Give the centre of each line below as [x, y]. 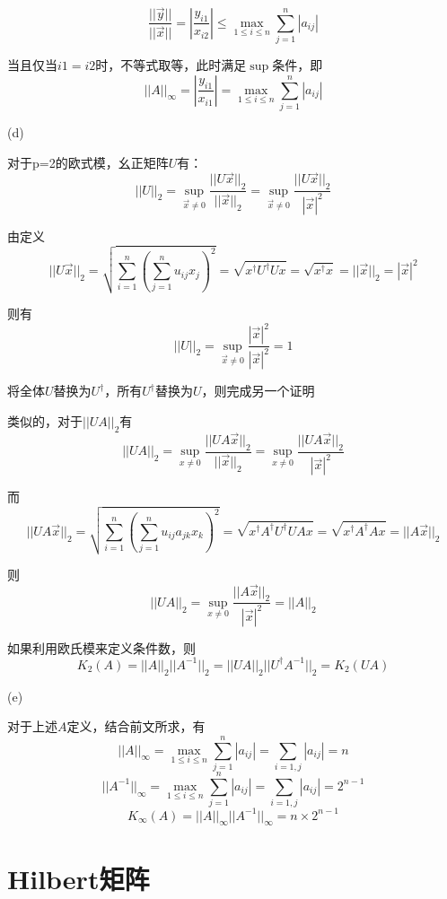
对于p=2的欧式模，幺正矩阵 [88, 162]
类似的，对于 [45, 421]
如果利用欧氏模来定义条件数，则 [101, 647]
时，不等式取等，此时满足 [171, 65]
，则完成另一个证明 [258, 391]
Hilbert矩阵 [79, 878]
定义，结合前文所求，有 [136, 726]
